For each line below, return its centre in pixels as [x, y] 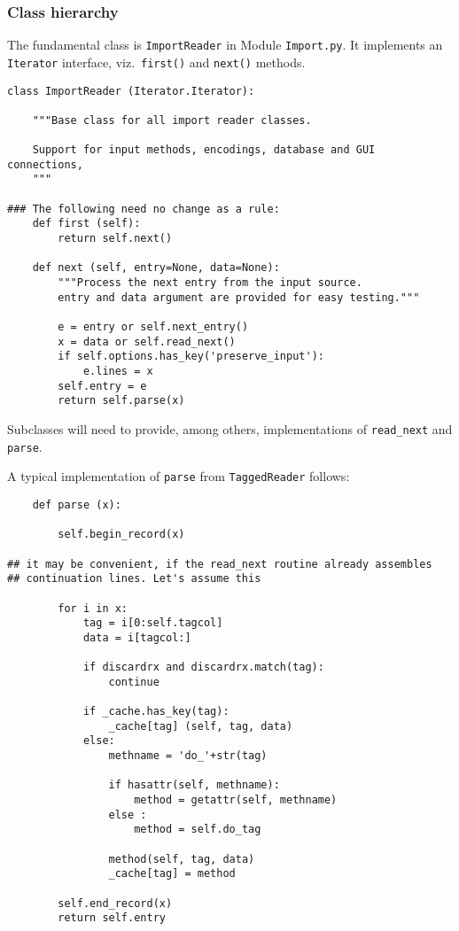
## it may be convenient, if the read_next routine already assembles [220, 564]
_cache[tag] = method [172, 874]
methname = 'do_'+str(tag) [188, 756]
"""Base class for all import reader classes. [172, 120]
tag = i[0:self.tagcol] [153, 623]
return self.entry [112, 918]
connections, [45, 164]
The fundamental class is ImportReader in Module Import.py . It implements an [225, 45]
